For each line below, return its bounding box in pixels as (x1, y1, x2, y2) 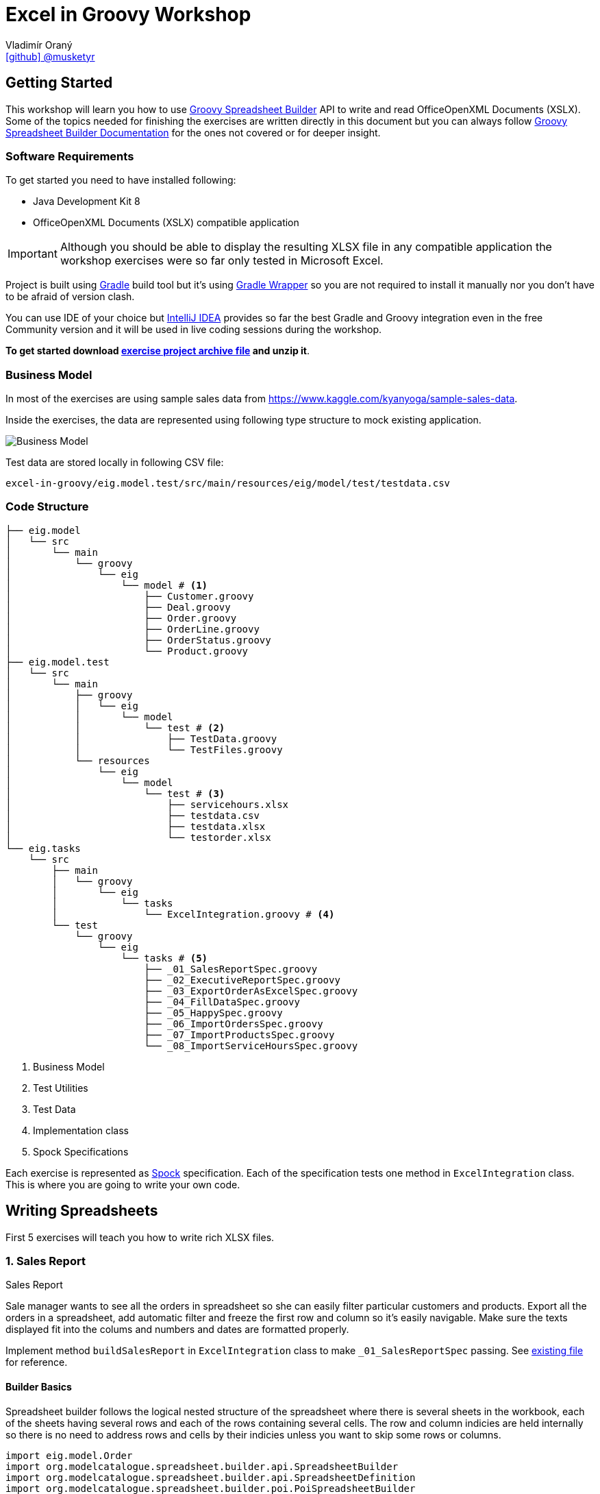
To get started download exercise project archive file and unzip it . (5, 345, 310, 357)
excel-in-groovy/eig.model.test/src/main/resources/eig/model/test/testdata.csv (5, 478, 451, 489)
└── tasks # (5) (121, 952, 208, 964)
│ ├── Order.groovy (5, 612, 237, 624)
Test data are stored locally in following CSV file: (5, 456, 224, 469)
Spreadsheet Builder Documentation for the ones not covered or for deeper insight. (5, 126, 381, 138)
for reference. (5, 1356, 68, 1369)
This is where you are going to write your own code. (5, 1178, 240, 1190)
